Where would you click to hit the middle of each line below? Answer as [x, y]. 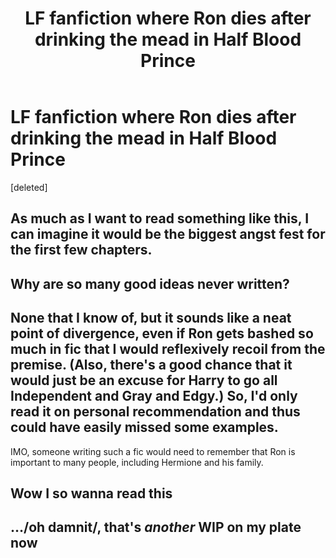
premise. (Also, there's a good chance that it [151, 365]
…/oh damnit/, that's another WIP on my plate [156, 527]
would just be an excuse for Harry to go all [144, 380]
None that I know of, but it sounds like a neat [151, 318]
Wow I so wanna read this [91, 493]
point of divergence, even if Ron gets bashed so [162, 333]
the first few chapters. [81, 250]
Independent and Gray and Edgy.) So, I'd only [154, 396]
